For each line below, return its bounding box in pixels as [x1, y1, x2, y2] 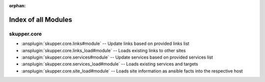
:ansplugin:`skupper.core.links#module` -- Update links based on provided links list [21, 41, 189, 46]
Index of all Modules [9, 15, 72, 24]
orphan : [9, 3, 26, 8]
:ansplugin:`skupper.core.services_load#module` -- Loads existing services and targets [21, 61, 198, 67]
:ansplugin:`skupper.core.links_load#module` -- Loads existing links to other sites [21, 47, 186, 53]
